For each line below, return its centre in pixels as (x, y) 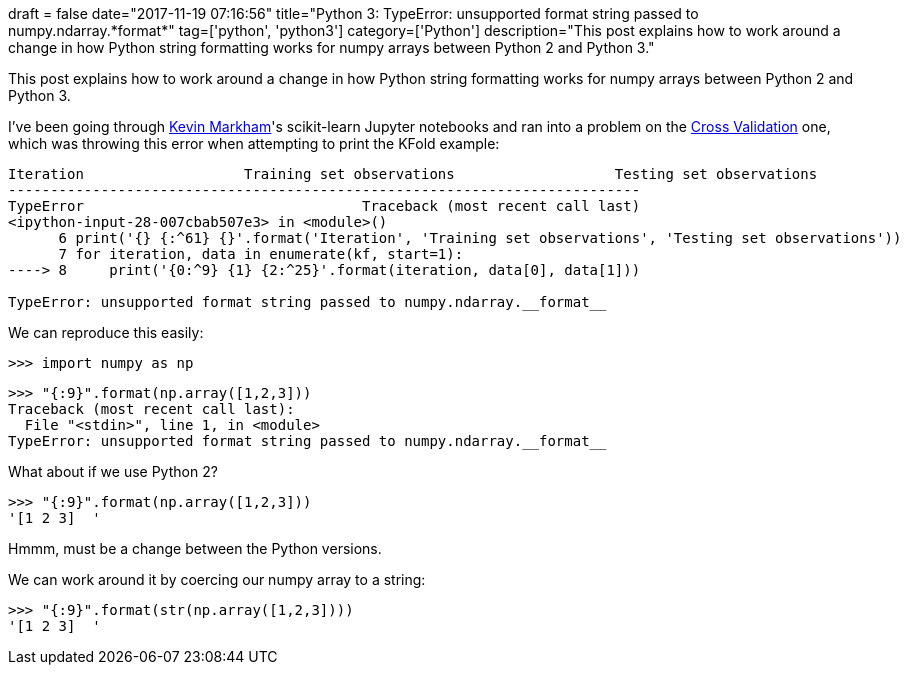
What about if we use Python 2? (113, 471)
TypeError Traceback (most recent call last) (324, 206)
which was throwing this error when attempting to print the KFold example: (254, 143)
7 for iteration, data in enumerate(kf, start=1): (261, 254)
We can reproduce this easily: (106, 332)
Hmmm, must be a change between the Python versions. (195, 548)
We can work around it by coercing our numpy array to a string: (217, 579)
